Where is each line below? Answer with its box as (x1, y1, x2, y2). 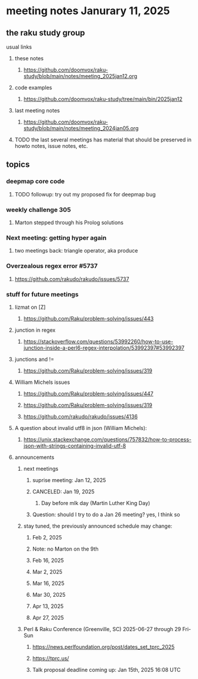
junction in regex (14, 326, 56, 334)
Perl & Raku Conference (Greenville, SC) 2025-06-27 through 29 (23, 625, 181, 632)
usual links (6, 43, 33, 50)
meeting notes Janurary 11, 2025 (6, 4, 170, 18)
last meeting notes (14, 107, 60, 114)
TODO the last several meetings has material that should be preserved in (14, 136, 192, 143)
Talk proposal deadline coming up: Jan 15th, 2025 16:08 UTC (32, 666, 181, 673)
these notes (14, 55, 44, 62)
